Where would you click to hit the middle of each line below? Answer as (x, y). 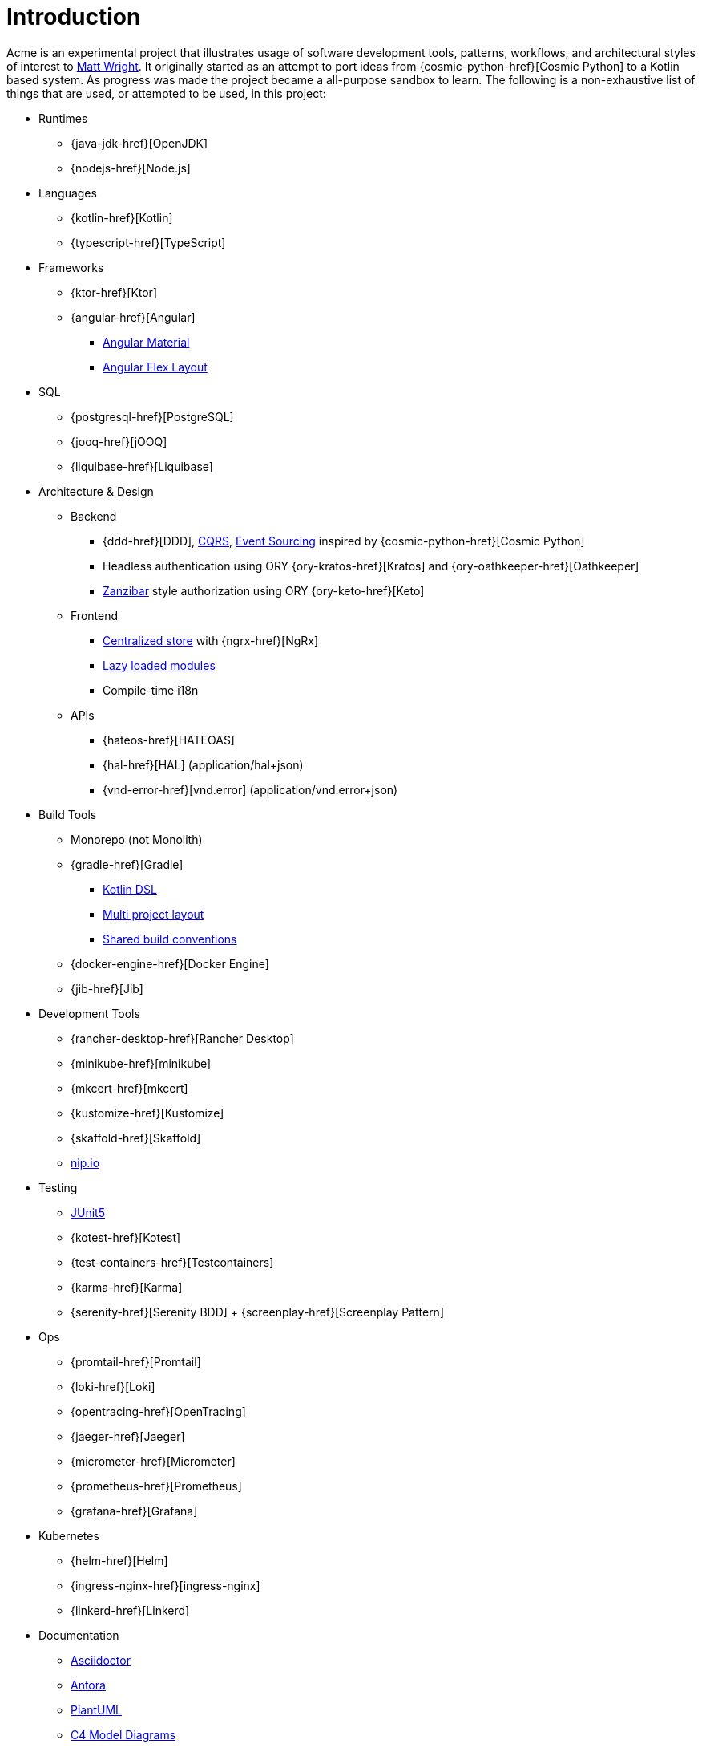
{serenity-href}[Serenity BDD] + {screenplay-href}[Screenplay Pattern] (257, 1312)
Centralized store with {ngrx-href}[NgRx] (211, 640)
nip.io (85, 1162)
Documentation (79, 1635)
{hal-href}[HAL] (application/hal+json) (203, 764)
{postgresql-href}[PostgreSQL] (152, 416)
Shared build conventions (170, 939)
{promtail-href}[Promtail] (136, 1361)
